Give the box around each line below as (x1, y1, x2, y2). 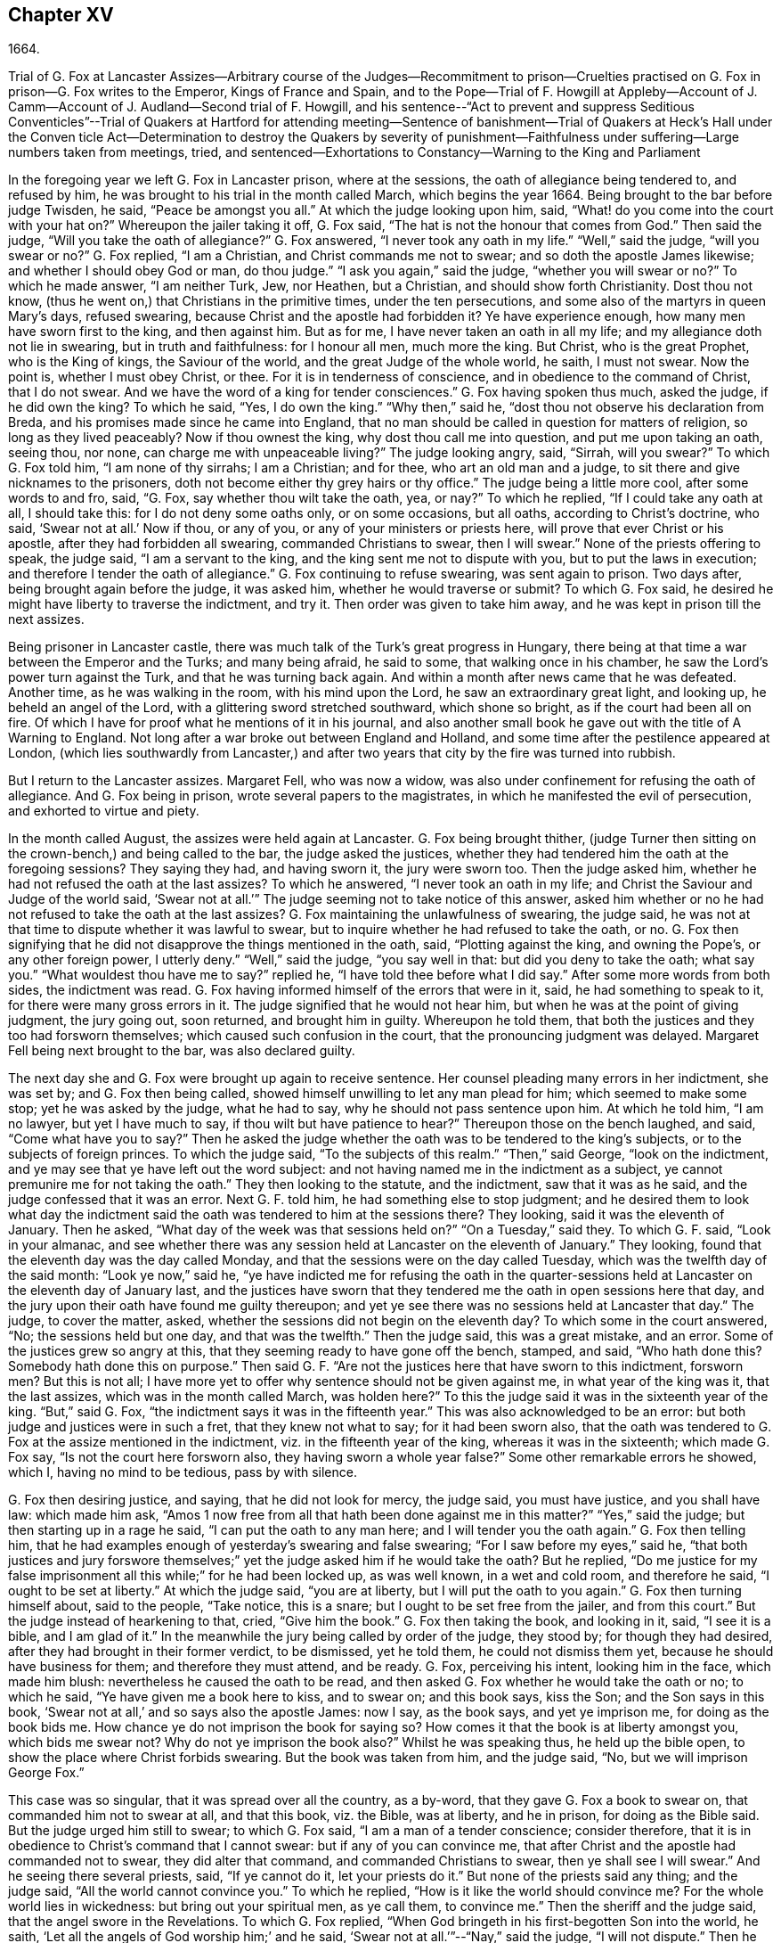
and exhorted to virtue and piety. (8, 803, 199, 819)
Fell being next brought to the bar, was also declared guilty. (8, 1043, 355, 1059)
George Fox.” (8, 1765, 85, 1781)
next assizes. (8, 611, 85, 627)
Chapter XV (8, 4, 114, 26)
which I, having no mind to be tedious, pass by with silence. (8, 1464, 357, 1480)
